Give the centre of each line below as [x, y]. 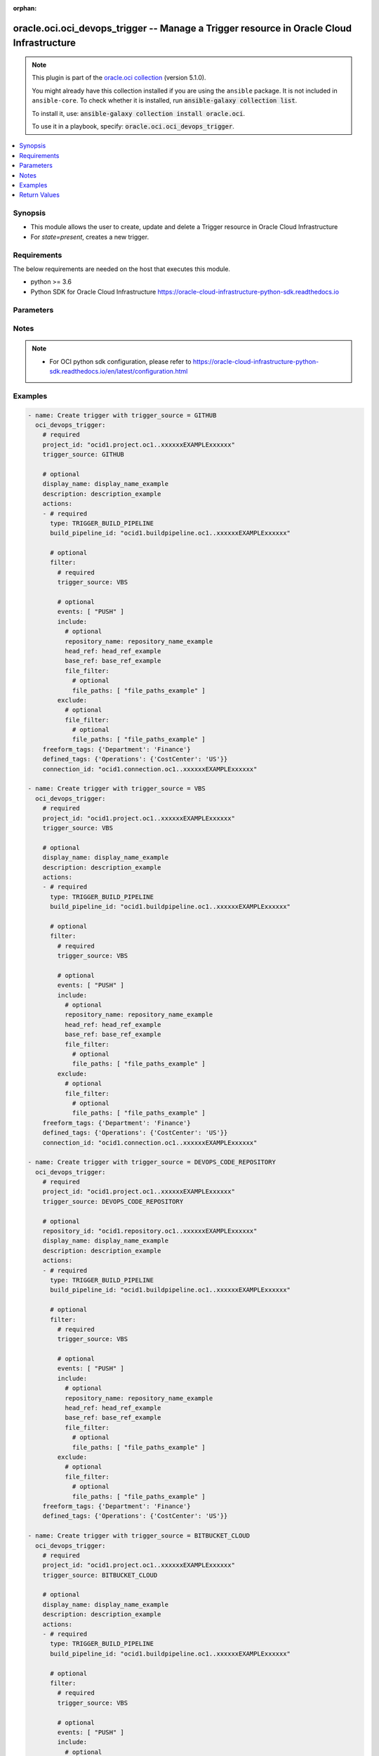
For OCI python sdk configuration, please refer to [120, 361]
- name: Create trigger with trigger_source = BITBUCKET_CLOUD [139, 1536]
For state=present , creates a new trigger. [90, 237]
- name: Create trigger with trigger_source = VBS [117, 789]
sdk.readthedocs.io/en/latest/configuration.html [119, 372]
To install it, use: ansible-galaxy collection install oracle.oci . [139, 113]
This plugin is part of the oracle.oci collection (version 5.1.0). [119, 78]
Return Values [39, 195]
